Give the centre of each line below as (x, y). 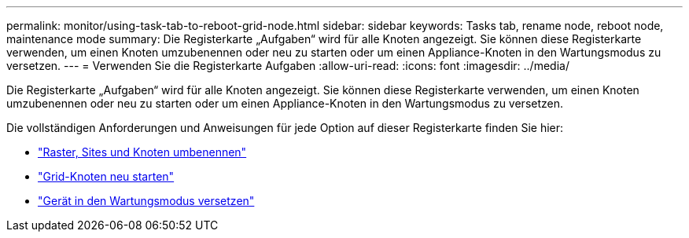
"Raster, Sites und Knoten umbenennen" (142, 152)
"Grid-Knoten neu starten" (106, 176)
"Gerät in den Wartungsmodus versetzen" (146, 201)
